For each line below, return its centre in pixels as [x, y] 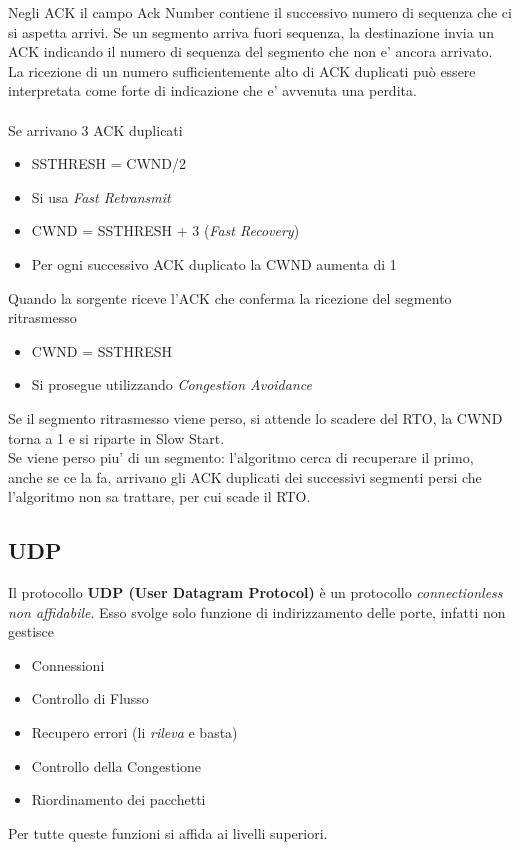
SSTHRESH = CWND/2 [109, 163]
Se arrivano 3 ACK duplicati [95, 129]
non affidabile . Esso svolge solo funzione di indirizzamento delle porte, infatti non [257, 611]
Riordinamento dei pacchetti [118, 799]
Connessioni [68, 664]
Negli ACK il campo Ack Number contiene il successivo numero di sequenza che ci [260, 12]
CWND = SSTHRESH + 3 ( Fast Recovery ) [165, 230]
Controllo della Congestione [116, 765]
